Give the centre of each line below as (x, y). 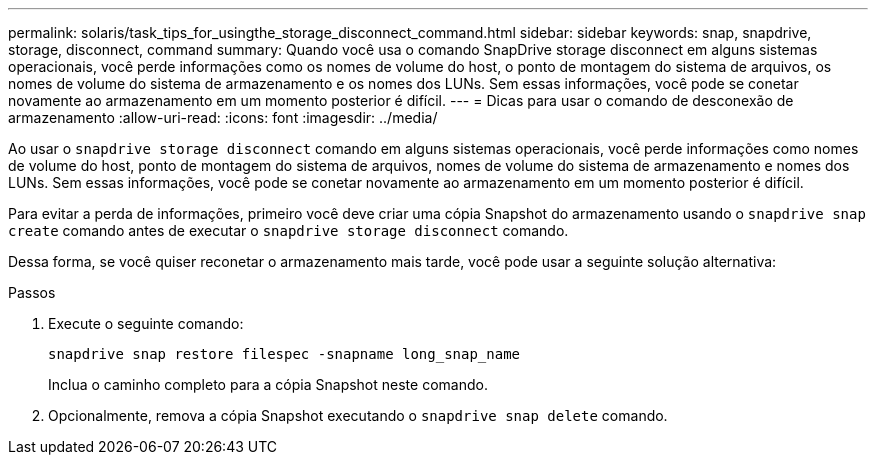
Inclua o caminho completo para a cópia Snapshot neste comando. (268, 384)
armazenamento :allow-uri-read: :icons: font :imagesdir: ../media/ (223, 117)
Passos (32, 292)
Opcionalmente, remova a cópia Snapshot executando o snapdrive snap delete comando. (358, 415)
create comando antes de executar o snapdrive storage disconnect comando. (288, 230)
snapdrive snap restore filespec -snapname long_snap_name (284, 354)
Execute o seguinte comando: (146, 323)
